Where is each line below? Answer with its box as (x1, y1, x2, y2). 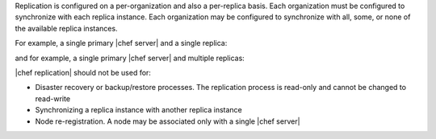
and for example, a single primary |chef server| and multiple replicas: (15, 53, 245, 63)
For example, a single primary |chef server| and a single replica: (15, 39, 228, 48)
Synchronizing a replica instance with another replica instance (35, 105, 242, 115)
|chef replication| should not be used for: (15, 67, 151, 77)
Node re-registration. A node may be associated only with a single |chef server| (35, 117, 300, 126)
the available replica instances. (15, 23, 118, 33)
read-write (35, 93, 71, 104)
